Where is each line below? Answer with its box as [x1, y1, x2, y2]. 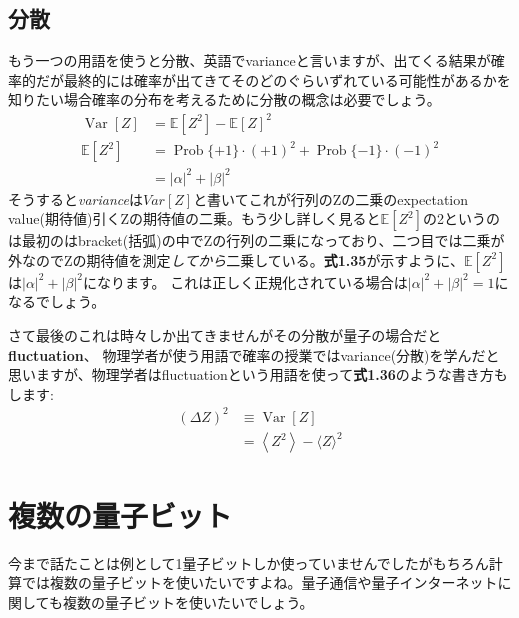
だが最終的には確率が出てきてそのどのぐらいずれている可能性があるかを [35, 69, 511, 90]
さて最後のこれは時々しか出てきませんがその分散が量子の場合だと [8, 324, 442, 345]
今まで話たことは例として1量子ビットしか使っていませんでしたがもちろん [8, 552, 489, 573]
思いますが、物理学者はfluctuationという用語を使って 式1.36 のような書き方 [8, 364, 494, 385]
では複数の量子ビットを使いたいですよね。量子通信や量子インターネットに [21, 572, 512, 593]
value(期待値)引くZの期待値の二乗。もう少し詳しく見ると [8, 208, 381, 229]
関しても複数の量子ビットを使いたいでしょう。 [8, 591, 314, 612]
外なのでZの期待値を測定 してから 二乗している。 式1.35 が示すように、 [8, 249, 464, 270]
